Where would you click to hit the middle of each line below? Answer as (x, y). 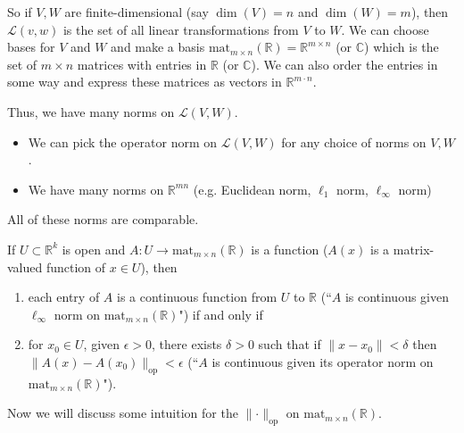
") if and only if (221, 314)
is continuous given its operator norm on (323, 361)
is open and (94, 249)
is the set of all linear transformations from (181, 29)
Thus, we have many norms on (91, 111)
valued (25, 266)
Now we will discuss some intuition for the (123, 413)
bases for (31, 47)
